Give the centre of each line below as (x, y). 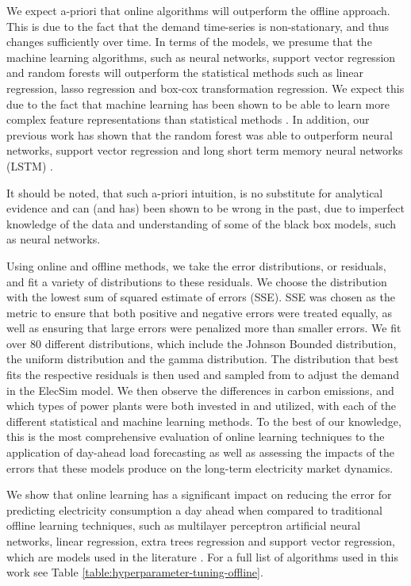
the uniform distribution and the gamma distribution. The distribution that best (203, 359)
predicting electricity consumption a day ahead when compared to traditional (194, 509)
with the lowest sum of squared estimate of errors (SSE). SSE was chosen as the (201, 297)
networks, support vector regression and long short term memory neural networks (205, 150)
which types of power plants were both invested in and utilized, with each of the (202, 406)
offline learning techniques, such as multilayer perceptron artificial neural (184, 525)
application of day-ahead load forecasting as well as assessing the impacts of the (201, 452)
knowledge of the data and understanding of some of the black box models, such (202, 223)
